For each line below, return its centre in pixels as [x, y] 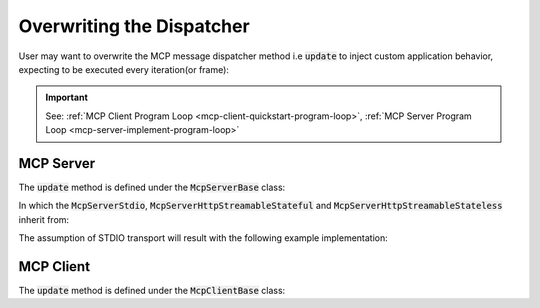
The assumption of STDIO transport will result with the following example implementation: [203, 238]
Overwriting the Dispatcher [134, 26]
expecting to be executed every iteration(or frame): [124, 69]
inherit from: [44, 219]
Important [67, 97]
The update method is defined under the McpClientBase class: [152, 291]
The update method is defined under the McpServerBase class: [152, 187]
